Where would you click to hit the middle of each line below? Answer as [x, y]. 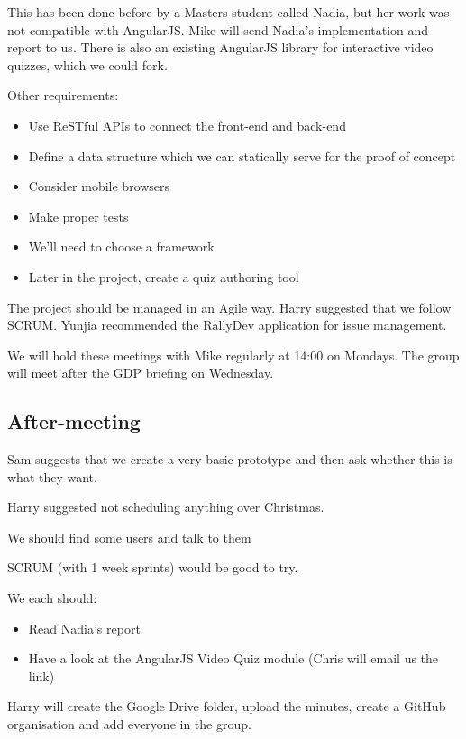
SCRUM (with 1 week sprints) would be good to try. [153, 567]
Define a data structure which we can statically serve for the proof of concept [242, 155]
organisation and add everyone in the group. [129, 724]
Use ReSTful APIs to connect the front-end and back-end [187, 125]
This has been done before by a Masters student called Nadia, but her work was [228, 12]
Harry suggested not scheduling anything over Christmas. [166, 507]
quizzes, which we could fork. [87, 64]
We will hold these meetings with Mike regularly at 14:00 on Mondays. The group [233, 355]
